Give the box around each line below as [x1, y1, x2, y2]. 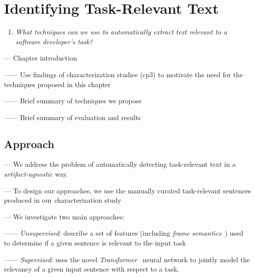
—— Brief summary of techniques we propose [4, 95, 142, 106]
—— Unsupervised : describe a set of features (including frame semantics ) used [4, 228, 243, 238]
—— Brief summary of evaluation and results [4, 112, 141, 122]
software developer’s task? [15, 36, 93, 46]
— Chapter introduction [4, 53, 77, 63]
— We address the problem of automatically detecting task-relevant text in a [4, 159, 236, 169]
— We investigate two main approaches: [4, 211, 125, 221]
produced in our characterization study [4, 195, 121, 205]
